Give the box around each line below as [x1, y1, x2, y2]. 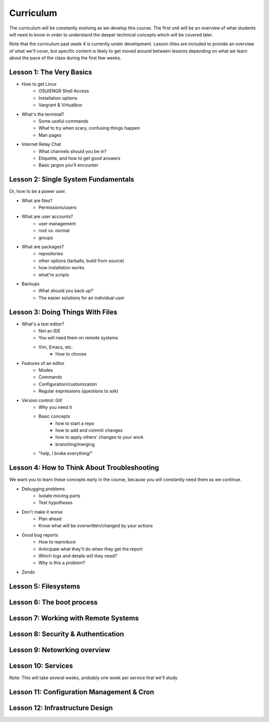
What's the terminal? [21, 111, 64, 117]
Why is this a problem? [38, 560, 86, 566]
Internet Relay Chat [21, 141, 61, 147]
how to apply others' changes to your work [55, 434, 144, 440]
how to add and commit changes [55, 427, 123, 433]
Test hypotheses [38, 500, 73, 506]
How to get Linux [21, 81, 57, 87]
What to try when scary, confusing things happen [38, 125, 140, 131]
